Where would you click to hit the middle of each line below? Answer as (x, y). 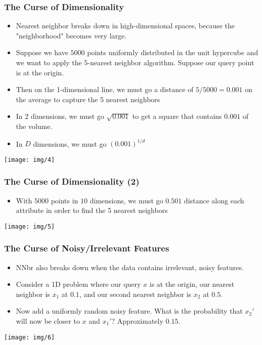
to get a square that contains (177, 116)
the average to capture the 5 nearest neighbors (88, 99)
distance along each (214, 200)
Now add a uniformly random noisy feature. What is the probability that (129, 311)
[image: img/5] (30, 226)
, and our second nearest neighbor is (135, 294)
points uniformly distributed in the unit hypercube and (173, 52)
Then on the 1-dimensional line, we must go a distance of (105, 89)
